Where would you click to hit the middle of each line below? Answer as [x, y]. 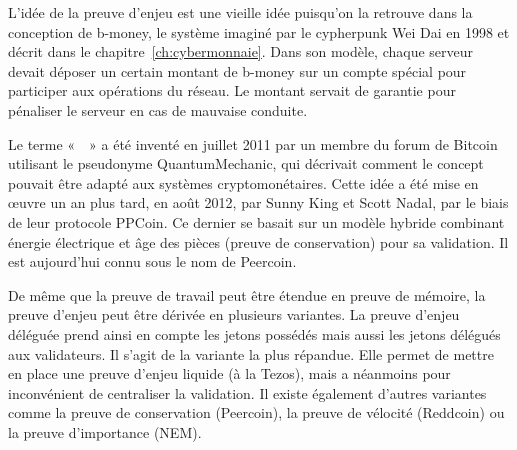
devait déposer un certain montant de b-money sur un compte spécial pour [237, 70]
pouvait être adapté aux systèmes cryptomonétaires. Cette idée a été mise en [243, 182]
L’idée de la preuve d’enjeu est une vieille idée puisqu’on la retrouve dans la [240, 12]
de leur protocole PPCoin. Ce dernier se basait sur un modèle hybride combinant [256, 221]
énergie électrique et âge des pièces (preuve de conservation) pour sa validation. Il [258, 241]
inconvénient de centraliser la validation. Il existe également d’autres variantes [247, 392]
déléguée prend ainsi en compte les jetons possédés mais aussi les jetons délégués [254, 333]
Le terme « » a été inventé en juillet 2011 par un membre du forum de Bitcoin [253, 143]
